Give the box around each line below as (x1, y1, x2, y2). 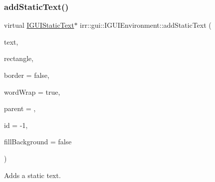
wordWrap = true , (4, 86, 60, 97)
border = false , (4, 70, 50, 80)
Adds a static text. (4, 170, 61, 180)
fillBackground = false (4, 136, 72, 147)
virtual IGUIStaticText (4, 20, 74, 30)
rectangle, (4, 53, 34, 63)
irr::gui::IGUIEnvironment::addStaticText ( (80, 20, 212, 30)
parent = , (4, 103, 36, 114)
